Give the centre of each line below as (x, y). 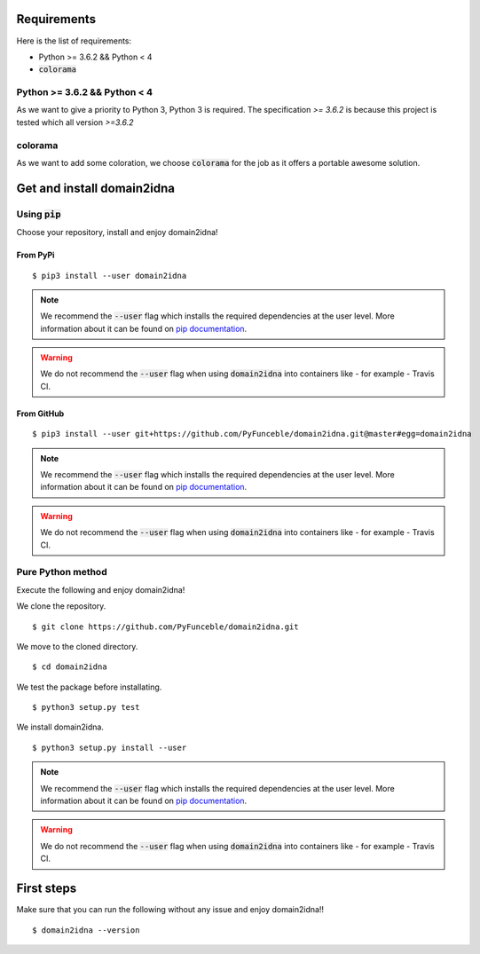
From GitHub (40, 414)
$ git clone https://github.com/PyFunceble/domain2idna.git (165, 627)
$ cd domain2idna (70, 667)
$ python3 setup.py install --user (110, 747)
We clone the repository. (61, 606)
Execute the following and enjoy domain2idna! (101, 589)
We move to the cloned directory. (77, 646)
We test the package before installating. (89, 687)
